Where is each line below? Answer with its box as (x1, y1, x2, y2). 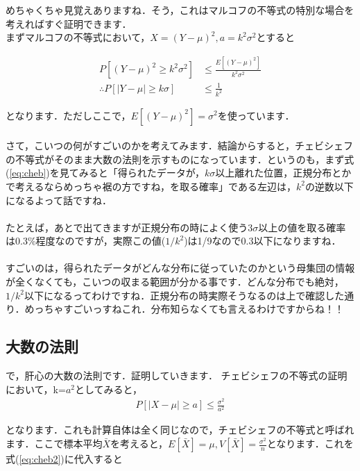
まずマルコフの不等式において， (6, 30, 151, 44)
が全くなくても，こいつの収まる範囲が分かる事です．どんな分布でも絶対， (6, 274, 344, 289)
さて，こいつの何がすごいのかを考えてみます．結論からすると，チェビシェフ (6, 138, 353, 153)
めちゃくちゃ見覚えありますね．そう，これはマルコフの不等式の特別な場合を (6, 3, 354, 17)
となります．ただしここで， (6, 108, 131, 122)
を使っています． (217, 108, 295, 122)
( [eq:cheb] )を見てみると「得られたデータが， (6, 165, 205, 180)
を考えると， (110, 436, 169, 451)
